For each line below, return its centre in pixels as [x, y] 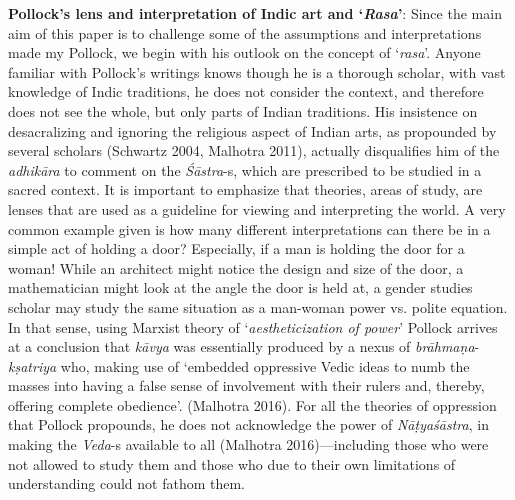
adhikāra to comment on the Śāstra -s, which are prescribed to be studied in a [245, 169]
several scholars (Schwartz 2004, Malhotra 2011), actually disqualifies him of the [254, 150]
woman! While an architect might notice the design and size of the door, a [236, 267]
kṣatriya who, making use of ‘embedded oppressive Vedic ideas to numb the [239, 365]
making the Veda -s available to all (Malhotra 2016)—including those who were [248, 444]
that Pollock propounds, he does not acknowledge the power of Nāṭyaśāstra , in [248, 424]
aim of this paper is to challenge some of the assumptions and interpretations [245, 32]
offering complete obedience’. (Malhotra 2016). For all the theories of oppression [252, 404]
